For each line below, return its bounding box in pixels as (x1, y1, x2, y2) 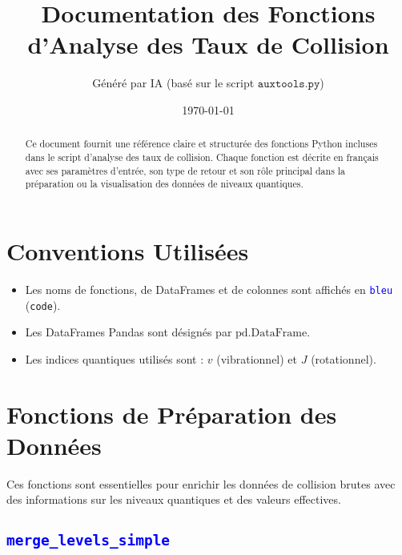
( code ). (25, 296, 61, 313)
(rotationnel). (311, 350, 376, 367)
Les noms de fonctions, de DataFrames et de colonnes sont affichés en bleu (25, 280, 393, 297)
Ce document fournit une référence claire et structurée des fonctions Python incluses (25, 137, 378, 151)
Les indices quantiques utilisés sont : (25, 350, 204, 367)
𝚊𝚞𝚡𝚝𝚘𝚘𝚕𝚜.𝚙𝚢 (257, 78, 320, 90)
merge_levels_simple (6, 532, 171, 549)
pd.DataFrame (235, 328, 308, 340)
